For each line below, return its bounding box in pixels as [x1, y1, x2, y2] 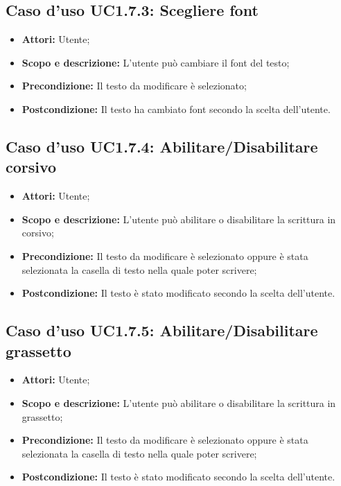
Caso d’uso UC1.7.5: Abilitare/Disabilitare [6, 320, 318, 341]
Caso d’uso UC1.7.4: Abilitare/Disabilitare [6, 135, 318, 157]
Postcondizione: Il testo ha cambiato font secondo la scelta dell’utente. [21, 101, 331, 116]
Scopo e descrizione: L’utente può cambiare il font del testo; [21, 55, 290, 69]
